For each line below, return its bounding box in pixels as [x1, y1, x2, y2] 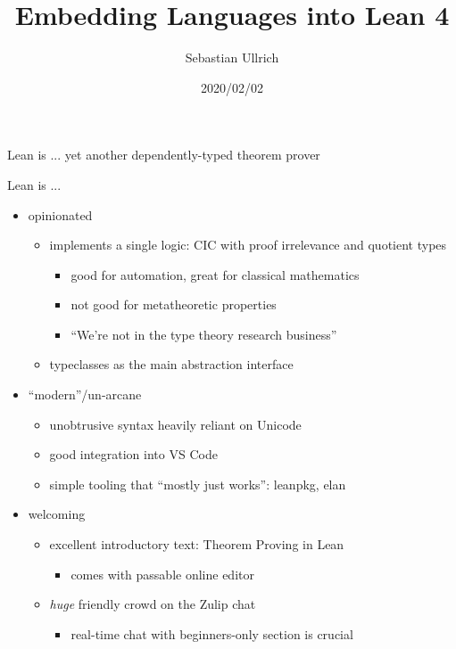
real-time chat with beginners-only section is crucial [70, 624, 353, 643]
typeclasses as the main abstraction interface [49, 355, 294, 374]
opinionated [28, 205, 93, 224]
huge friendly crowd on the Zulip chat [49, 595, 256, 613]
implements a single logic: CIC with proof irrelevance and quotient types [49, 235, 447, 254]
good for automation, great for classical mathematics [70, 265, 360, 283]
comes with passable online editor [70, 564, 254, 583]
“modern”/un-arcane [28, 385, 142, 404]
